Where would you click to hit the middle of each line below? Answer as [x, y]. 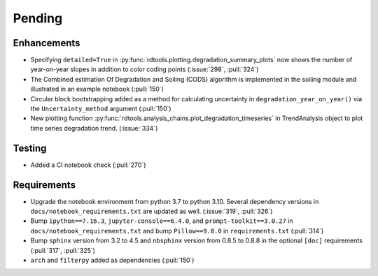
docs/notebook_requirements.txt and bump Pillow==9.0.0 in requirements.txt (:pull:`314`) [177, 231]
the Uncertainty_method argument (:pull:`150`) [101, 109]
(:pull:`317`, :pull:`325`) [63, 250]
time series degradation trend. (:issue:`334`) [94, 128]
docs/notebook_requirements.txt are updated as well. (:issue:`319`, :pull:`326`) [152, 211]
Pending [38, 18]
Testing [30, 148]
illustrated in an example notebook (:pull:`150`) [97, 89]
